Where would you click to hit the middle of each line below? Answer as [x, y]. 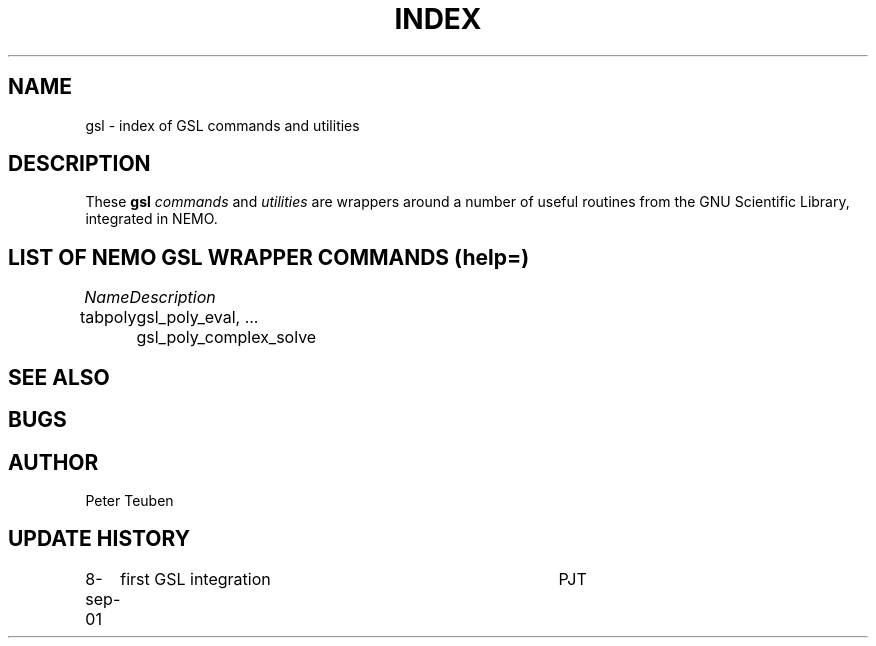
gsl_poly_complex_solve [226, 337]
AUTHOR [53, 462]
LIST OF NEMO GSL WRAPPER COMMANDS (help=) [269, 257]
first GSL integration [195, 578]
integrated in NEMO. [151, 219]
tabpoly [108, 317]
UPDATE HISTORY [99, 539]
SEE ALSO [59, 377]
